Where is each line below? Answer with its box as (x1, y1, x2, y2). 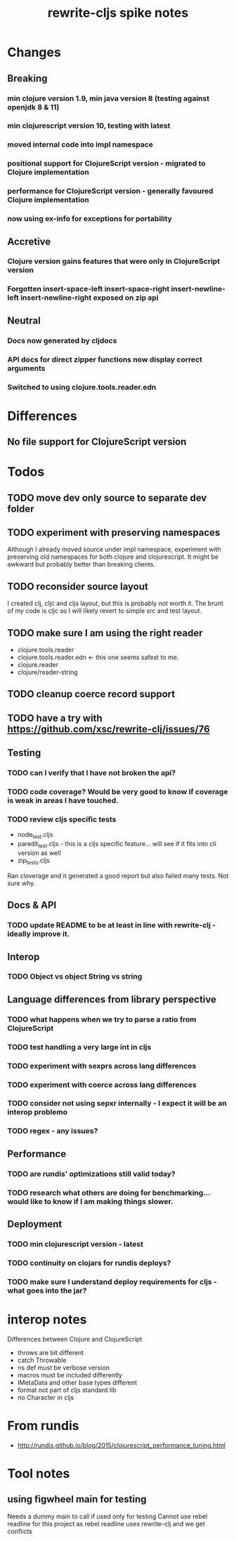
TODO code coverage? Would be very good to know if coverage (7, 787, 228, 797)
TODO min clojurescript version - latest (7, 1239, 144, 1249)
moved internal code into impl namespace (7, 140, 153, 150)
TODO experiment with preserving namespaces (7, 527, 221, 538)
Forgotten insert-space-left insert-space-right (7, 284, 170, 294)
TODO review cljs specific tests (7, 814, 117, 824)
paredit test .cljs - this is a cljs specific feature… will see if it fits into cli (17, 840, 216, 849)
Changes (7, 44, 61, 60)
